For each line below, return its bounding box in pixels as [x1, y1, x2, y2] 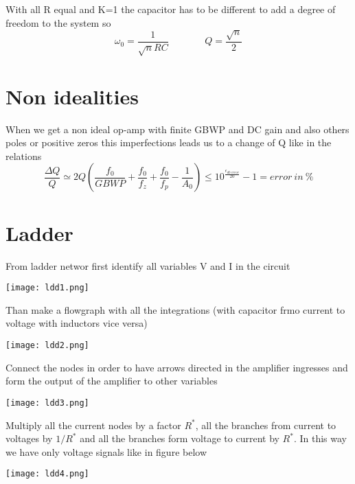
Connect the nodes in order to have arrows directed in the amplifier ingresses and [5, 360, 348, 374]
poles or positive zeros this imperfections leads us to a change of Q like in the [5, 135, 332, 150]
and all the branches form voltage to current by [80, 431, 279, 446]
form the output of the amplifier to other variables [5, 373, 218, 388]
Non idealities [5, 82, 139, 110]
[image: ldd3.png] [5, 397, 89, 408]
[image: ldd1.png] [5, 283, 89, 293]
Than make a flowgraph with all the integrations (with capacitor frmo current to [5, 302, 345, 316]
